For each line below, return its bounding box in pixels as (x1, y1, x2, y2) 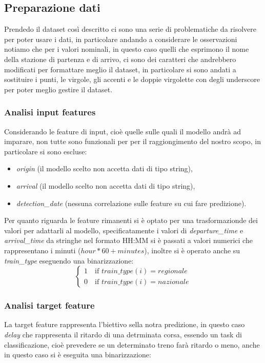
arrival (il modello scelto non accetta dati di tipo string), (16, 180, 195, 191)
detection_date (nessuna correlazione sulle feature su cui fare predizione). (16, 197, 247, 208)
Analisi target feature (4, 299, 95, 312)
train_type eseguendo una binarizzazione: (4, 255, 134, 266)
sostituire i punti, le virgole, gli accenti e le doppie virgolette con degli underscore (4, 74, 260, 85)
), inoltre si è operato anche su (144, 245, 240, 255)
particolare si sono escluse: (4, 146, 87, 156)
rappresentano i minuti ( (4, 245, 81, 255)
